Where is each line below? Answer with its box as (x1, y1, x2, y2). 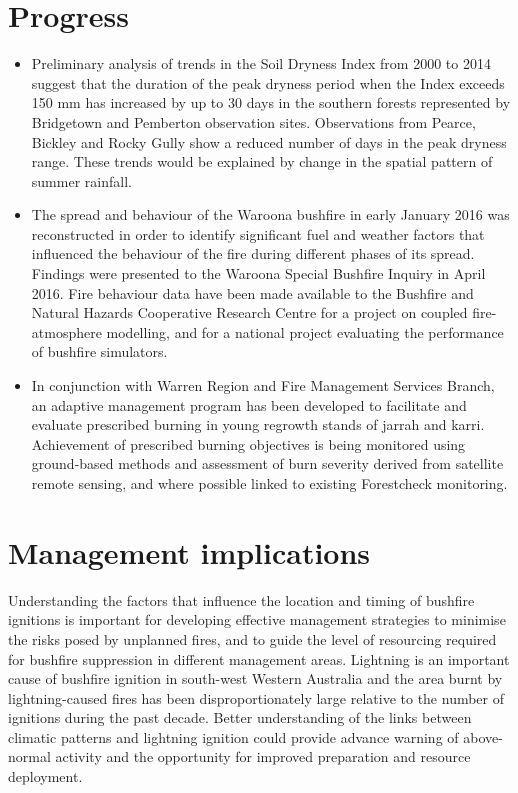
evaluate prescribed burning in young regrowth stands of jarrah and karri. (31, 414, 485, 435)
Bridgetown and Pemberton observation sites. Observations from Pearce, (31, 111, 476, 132)
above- (463, 726, 503, 747)
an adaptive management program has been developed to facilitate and (31, 394, 467, 415)
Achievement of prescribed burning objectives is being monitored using (31, 433, 466, 454)
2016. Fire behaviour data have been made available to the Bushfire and (31, 282, 474, 303)
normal (8, 746, 51, 767)
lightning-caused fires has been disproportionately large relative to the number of (8, 687, 505, 708)
